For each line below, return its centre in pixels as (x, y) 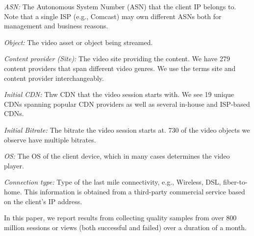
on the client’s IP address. (43, 201)
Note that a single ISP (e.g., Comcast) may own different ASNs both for (113, 16)
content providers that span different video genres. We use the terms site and (120, 68)
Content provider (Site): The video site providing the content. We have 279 (117, 59)
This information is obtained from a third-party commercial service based (135, 191)
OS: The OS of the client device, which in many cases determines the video (117, 156)
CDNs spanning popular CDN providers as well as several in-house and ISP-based (127, 104)
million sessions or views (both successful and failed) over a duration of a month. (126, 227)
